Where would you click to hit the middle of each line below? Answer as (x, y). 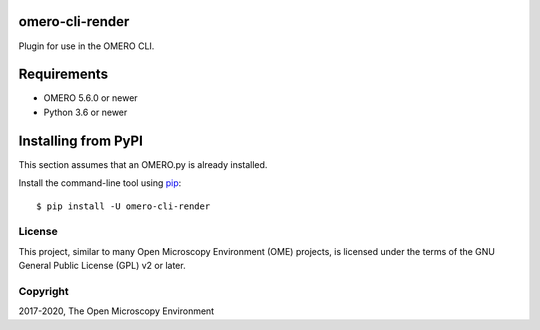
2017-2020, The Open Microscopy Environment (116, 311)
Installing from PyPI (81, 140)
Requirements (63, 74)
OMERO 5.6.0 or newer (91, 98)
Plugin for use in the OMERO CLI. (86, 46)
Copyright (43, 291)
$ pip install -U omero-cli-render (123, 206)
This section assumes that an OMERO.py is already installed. (143, 164)
